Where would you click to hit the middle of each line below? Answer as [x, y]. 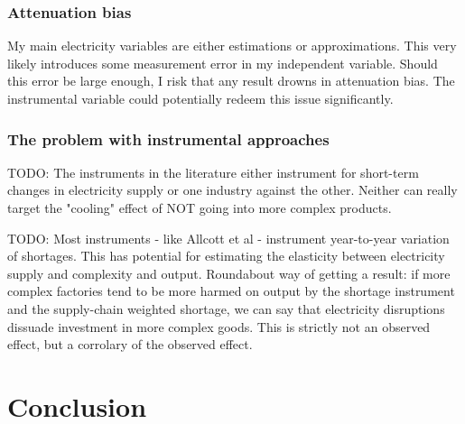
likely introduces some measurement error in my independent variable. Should [223, 63]
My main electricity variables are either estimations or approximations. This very [232, 46]
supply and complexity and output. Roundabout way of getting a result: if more [229, 273]
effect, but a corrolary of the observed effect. [130, 344]
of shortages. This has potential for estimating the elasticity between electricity [226, 256]
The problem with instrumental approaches [168, 138]
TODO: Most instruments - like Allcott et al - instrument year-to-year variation [228, 238]
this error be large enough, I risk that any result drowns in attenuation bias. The [231, 81]
